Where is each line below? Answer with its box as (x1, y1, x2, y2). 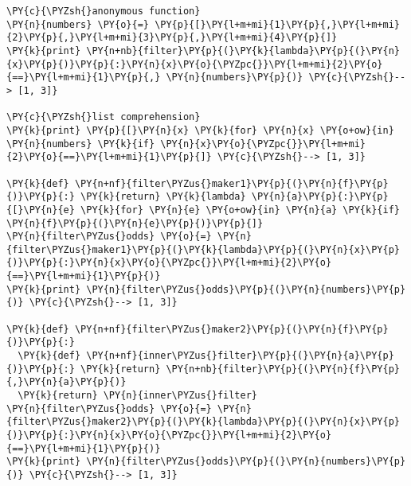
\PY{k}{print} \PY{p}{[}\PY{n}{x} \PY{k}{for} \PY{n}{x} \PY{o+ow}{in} (6, 124, 394, 136)
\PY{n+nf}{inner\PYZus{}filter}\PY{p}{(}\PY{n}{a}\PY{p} (86, 350, 394, 362)
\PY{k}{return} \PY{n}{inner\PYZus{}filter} (18, 390, 257, 402)
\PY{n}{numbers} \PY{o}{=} (6, 18, 149, 30)
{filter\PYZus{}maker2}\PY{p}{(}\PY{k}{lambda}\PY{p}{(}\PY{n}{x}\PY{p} (6, 416, 400, 428)
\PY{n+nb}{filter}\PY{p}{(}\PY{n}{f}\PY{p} (166, 363, 400, 375)
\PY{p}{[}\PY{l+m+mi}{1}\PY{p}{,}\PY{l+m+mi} (155, 18, 400, 30)
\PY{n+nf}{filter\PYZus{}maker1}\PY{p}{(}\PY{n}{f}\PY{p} (74, 177, 389, 189)
